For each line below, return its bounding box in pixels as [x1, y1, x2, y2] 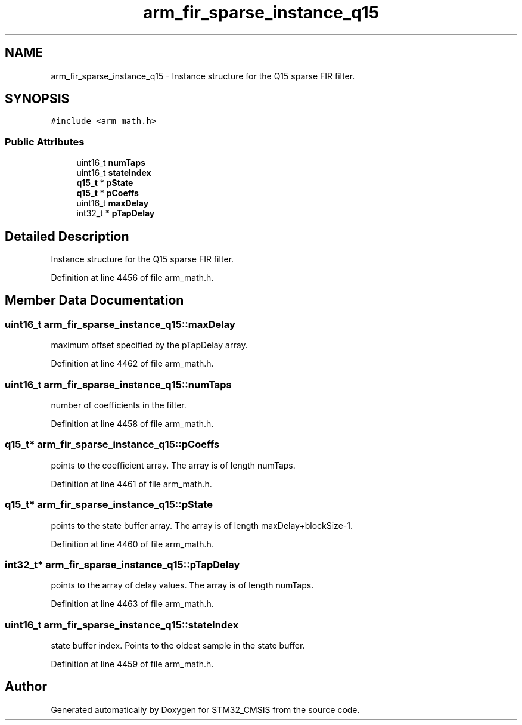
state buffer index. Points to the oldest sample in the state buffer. [51, 640, 305, 650]
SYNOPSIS [5, 91, 70, 107]
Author [5, 679, 47, 695]
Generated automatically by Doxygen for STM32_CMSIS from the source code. [51, 704, 360, 715]
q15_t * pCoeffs [76, 188, 139, 199]
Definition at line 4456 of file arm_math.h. [51, 272, 214, 283]
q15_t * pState [76, 178, 133, 188]
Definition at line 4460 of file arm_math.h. [51, 538, 214, 549]
